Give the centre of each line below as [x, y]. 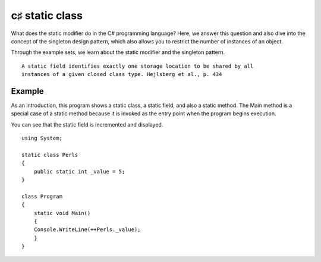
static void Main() [62, 213]
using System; [42, 138]
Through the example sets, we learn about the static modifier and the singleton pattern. [118, 52]
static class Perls [50, 155]
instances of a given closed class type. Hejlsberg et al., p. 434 [122, 75]
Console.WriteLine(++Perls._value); [87, 230]
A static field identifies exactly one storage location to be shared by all [138, 66]
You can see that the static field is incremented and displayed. [87, 124]
